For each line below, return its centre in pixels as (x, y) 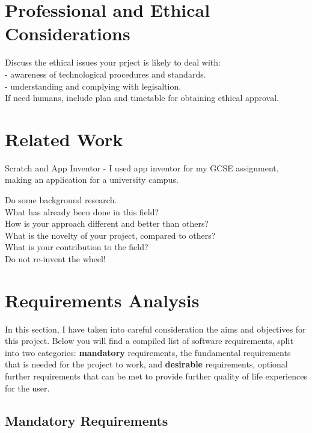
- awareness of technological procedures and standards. (106, 74)
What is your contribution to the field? (77, 247)
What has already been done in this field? (82, 211)
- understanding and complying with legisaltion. (93, 86)
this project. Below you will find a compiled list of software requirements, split (149, 341)
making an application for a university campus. (92, 180)
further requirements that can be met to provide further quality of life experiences (156, 376)
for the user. (27, 388)
